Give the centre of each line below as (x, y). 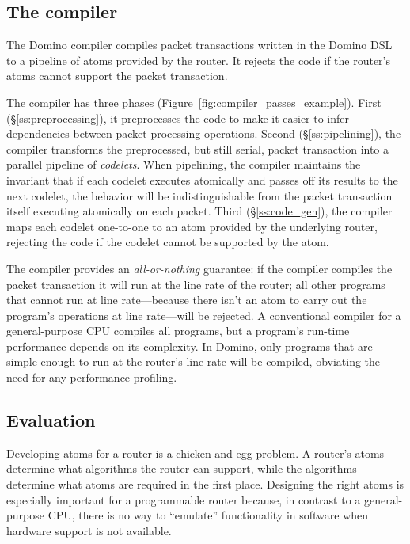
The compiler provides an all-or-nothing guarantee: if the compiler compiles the (199, 268)
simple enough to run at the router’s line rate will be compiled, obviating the (194, 361)
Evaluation (51, 420)
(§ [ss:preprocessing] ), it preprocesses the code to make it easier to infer (178, 118)
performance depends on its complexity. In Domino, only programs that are (190, 346)
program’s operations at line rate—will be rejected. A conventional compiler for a (204, 315)
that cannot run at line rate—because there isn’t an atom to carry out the (187, 300)
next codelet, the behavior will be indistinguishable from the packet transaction (199, 195)
